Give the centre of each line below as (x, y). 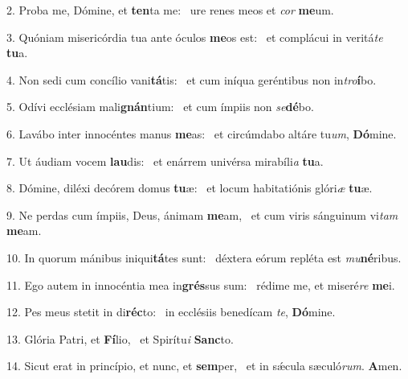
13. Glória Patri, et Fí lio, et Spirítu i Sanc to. (120, 338)
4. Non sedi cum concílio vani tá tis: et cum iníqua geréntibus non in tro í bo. (192, 79)
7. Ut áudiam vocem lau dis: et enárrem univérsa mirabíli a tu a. (165, 161)
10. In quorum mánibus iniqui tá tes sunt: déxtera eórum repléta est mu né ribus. (204, 257)
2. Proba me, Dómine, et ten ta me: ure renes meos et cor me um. (170, 10)
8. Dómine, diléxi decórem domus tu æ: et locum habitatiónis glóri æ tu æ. (190, 188)
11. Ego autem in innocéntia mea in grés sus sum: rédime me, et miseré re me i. (201, 284)
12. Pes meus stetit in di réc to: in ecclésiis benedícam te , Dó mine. (171, 312)
